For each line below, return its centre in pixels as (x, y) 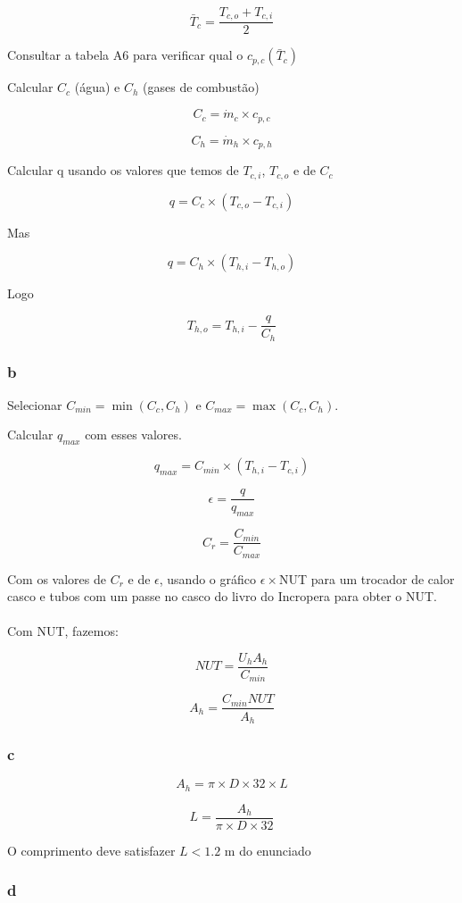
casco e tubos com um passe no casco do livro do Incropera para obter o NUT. (222, 596)
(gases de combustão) (201, 87)
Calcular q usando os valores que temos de (123, 170)
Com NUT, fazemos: (63, 631)
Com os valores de (57, 578)
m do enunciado (268, 850)
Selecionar (35, 404)
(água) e (97, 87)
